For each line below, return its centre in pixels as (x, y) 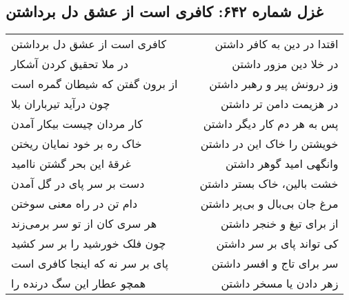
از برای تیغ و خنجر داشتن (280, 224)
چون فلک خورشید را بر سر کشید (89, 244)
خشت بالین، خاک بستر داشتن (269, 184)
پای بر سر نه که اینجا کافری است (90, 264)
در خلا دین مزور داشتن (285, 64)
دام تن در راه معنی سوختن (74, 204)
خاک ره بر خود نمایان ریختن (77, 144)
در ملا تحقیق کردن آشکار (70, 64)
